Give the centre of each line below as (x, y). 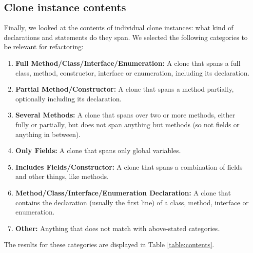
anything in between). (48, 134)
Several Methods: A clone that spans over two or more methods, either (125, 115)
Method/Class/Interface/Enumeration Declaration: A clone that (123, 192)
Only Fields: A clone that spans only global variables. (98, 150)
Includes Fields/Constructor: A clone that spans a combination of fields (129, 166)
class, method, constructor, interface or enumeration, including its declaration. (132, 72)
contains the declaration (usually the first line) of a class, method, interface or (132, 202)
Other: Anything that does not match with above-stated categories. (117, 228)
